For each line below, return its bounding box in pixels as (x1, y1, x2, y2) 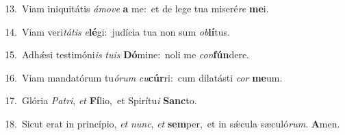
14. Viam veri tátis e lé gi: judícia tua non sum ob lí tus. (5, 24, 230, 38)
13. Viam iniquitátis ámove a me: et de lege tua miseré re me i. (5, 1, 269, 15)
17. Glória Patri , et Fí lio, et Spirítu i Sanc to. (5, 93, 197, 108)
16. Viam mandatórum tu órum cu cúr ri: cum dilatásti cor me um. (5, 70, 283, 84)
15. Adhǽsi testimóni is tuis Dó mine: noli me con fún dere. (5, 47, 249, 62)
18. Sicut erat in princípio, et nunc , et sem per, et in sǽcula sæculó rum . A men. (5, 116, 340, 130)
